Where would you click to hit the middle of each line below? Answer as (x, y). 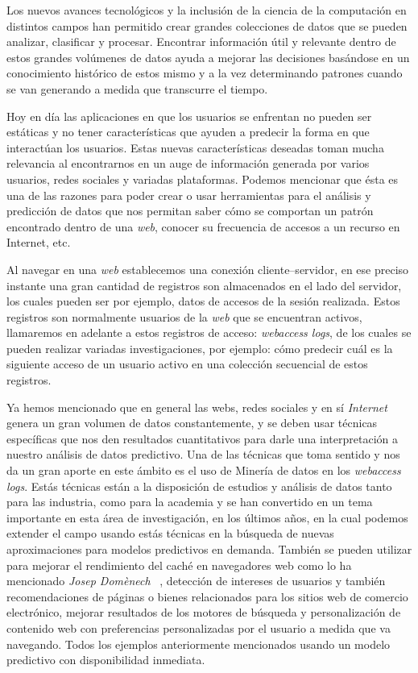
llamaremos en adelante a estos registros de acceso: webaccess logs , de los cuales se (209, 332)
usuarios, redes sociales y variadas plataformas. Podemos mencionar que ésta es (203, 179)
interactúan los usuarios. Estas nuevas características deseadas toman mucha (195, 147)
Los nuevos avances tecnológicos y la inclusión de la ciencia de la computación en (207, 10)
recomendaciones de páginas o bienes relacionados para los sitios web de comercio (207, 596)
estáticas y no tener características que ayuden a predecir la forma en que (188, 132)
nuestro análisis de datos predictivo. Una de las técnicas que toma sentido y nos (203, 454)
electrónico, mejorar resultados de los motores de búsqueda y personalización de (204, 612)
